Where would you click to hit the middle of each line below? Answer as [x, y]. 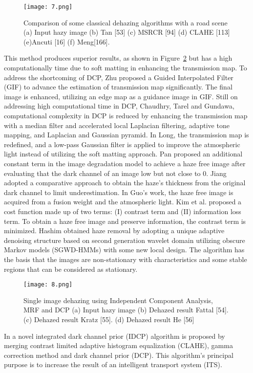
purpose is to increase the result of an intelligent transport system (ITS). [113, 364]
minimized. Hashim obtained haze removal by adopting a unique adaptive [114, 230]
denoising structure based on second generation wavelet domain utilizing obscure [125, 240]
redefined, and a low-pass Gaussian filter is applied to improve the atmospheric [122, 144]
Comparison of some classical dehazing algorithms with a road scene [126, 22]
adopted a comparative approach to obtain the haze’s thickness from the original [125, 183]
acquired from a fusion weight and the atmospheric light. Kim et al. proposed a [123, 202]
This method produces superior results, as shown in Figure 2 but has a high [118, 58]
